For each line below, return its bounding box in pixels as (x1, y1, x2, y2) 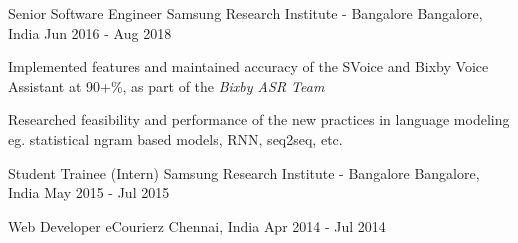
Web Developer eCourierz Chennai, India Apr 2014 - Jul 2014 (8, 215, 386, 236)
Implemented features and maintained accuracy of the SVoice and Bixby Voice (8, 56, 489, 77)
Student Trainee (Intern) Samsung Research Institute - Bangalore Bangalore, (8, 162, 480, 183)
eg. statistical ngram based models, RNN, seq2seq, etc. (8, 128, 343, 149)
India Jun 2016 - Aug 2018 (8, 22, 172, 43)
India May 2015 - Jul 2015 (8, 182, 170, 203)
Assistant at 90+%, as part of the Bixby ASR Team (8, 75, 325, 96)
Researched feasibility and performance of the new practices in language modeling (8, 109, 510, 130)
